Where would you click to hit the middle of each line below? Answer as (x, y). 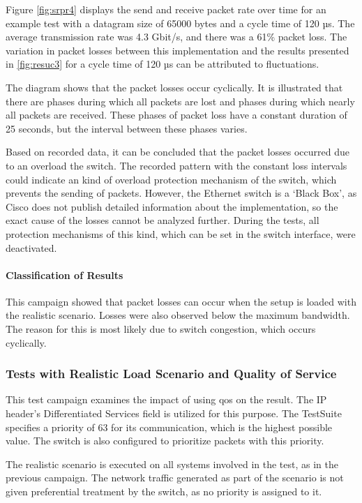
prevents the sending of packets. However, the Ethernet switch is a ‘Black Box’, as (181, 193)
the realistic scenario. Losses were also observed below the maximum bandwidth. (178, 315)
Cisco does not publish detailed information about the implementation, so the (172, 206)
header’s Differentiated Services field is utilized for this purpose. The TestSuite (174, 413)
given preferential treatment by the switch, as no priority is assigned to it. (164, 491)
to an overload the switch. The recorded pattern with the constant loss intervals (176, 165)
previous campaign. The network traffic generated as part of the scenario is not (175, 478)
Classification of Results (65, 275)
